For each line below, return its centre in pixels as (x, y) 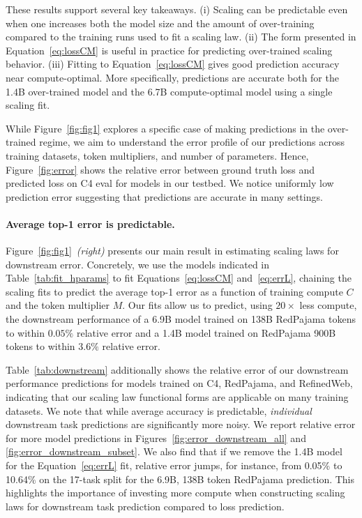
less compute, (328, 305)
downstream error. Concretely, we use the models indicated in (138, 264)
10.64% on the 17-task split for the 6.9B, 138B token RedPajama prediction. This (180, 479)
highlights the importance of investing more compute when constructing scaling (175, 493)
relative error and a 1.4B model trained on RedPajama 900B (206, 332)
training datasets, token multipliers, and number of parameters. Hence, (157, 155)
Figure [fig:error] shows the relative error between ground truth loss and (160, 169)
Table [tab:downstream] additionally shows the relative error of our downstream (177, 369)
